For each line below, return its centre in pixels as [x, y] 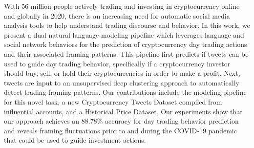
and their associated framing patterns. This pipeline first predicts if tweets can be [126, 53]
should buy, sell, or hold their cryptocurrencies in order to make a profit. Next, [122, 73]
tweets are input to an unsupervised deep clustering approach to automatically [122, 82]
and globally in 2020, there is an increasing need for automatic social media [117, 15]
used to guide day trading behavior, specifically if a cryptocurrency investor [117, 63]
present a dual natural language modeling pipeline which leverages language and [124, 34]
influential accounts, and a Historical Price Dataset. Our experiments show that [123, 111]
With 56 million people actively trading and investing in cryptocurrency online [122, 6]
